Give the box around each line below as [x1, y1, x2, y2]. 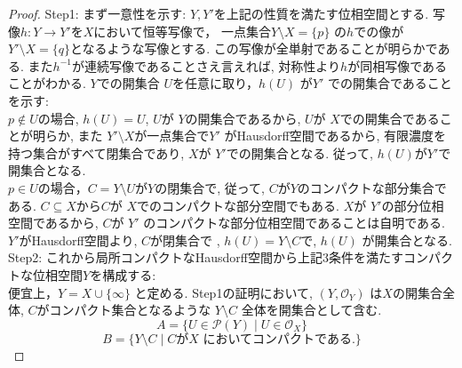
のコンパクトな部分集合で [297, 178, 447, 196]
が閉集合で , [150, 230, 220, 249]
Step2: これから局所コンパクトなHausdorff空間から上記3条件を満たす [8, 248, 404, 267]
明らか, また [32, 126, 103, 145]
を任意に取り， [171, 74, 259, 92]
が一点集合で [134, 126, 210, 145]
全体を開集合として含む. [241, 300, 382, 319]
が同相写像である [347, 56, 448, 75]
